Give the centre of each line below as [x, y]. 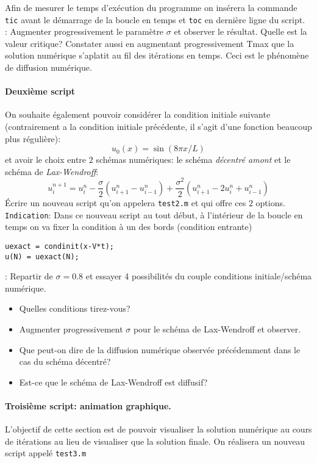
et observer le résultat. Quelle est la [240, 31]
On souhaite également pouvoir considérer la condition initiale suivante [138, 114]
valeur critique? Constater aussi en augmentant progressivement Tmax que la [150, 43]
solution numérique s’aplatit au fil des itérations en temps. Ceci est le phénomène [157, 55]
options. [270, 202]
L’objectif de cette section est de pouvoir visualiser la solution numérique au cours [158, 429]
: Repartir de [29, 276]
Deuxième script [40, 91]
